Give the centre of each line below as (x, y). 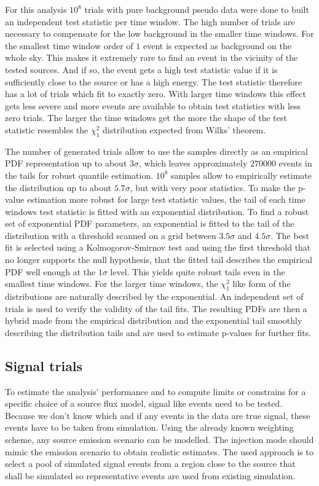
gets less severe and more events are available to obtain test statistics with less (153, 105)
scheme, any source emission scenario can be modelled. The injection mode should (159, 440)
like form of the (262, 284)
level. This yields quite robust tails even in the (198, 271)
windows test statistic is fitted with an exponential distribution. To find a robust (157, 211)
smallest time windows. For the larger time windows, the (112, 284)
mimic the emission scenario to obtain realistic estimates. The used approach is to (159, 451)
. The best (290, 235)
